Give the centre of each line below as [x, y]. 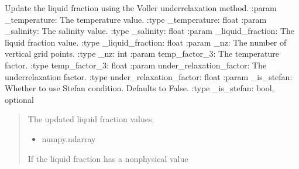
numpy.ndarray [69, 138]
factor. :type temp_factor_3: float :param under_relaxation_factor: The [136, 65]
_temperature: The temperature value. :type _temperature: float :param [136, 19]
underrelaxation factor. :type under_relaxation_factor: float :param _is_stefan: [149, 76]
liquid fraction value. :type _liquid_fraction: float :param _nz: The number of [146, 42]
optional [19, 99]
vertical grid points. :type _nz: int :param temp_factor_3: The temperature [142, 54]
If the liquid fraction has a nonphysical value [108, 158]
